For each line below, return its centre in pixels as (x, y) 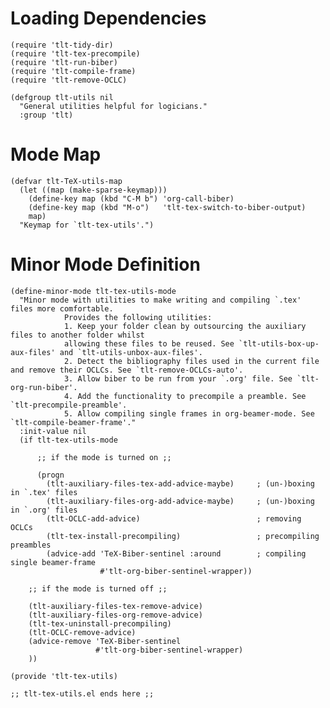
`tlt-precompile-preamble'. (69, 405)
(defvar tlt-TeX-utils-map (66, 181)
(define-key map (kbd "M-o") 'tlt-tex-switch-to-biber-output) (167, 207)
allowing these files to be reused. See (149, 343)
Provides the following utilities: (138, 317)
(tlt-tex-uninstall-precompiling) (100, 623)
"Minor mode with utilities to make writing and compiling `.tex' (160, 300)
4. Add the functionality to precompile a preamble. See (185, 396)
